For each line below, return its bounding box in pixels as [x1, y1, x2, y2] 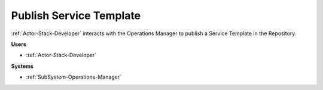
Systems [11, 63, 34, 70]
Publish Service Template [11, 9, 141, 22]
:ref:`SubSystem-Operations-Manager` [26, 73, 122, 80]
